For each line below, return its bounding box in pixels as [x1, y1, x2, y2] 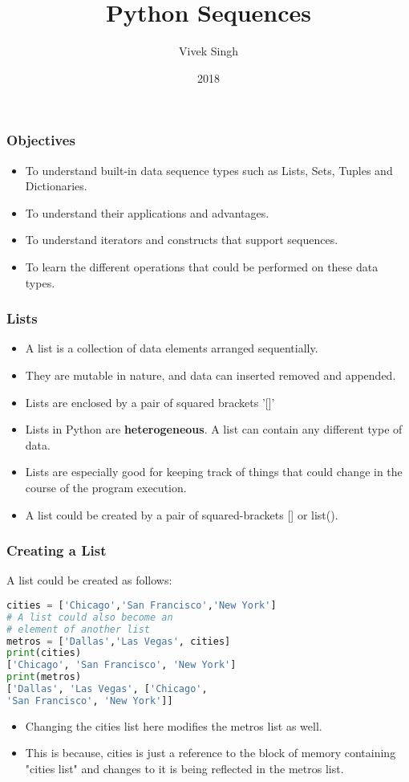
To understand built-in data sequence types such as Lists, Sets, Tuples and [25, 161, 393, 178]
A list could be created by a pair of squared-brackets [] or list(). [25, 506, 338, 523]
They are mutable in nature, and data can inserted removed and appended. [25, 366, 396, 383]
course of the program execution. [25, 479, 187, 495]
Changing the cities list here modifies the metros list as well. [25, 717, 322, 734]
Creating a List [6, 540, 107, 560]
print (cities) [6, 647, 82, 659]
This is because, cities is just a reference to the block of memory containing [25, 744, 396, 761]
